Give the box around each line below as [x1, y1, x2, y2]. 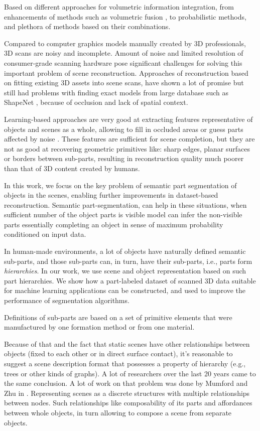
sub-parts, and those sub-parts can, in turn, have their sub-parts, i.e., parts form [4, 255, 252, 266]
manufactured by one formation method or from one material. [4, 322, 195, 332]
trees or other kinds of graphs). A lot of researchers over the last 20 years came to [4, 368, 256, 378]
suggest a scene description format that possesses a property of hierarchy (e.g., [4, 358, 246, 368]
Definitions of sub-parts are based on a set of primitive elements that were [4, 312, 232, 322]
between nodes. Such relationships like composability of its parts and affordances [4, 397, 252, 408]
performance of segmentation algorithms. [4, 295, 129, 306]
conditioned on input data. [4, 229, 86, 239]
